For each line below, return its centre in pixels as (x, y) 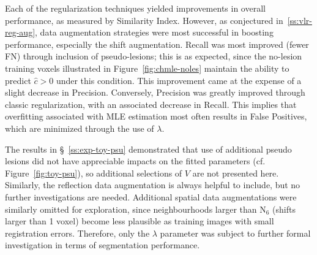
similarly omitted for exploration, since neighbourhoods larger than (131, 209)
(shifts (284, 209)
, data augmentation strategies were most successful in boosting (154, 32)
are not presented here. (236, 173)
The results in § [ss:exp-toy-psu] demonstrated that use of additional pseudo (148, 149)
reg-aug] (20, 32)
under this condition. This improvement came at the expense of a (179, 80)
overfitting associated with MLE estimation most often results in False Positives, (156, 116)
